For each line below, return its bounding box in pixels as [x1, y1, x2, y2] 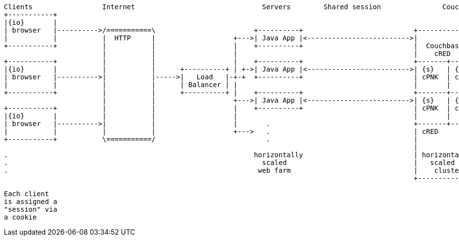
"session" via [4, 205, 57, 213]
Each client [4, 190, 49, 198]
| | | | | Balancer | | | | [4, 81, 451, 89]
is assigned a [4, 198, 57, 205]
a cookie [4, 213, 37, 221]
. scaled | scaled [4, 159, 455, 166]
